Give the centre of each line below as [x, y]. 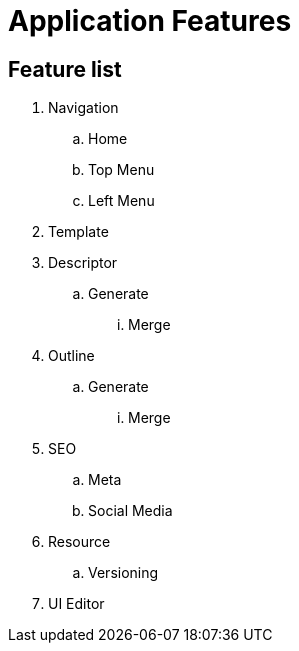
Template [78, 232]
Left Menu [121, 201]
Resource [79, 542]
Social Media [130, 511]
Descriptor [83, 263]
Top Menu [121, 170]
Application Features [150, 21]
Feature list [65, 69]
